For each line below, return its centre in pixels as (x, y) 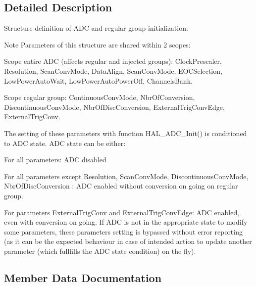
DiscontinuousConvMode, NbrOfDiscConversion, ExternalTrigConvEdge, (114, 107)
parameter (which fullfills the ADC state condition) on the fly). (100, 251)
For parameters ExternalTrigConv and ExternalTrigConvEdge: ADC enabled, (122, 212)
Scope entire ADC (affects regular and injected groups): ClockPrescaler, (113, 61)
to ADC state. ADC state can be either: (65, 143)
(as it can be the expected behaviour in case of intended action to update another (128, 241)
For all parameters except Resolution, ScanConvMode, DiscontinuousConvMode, (126, 176)
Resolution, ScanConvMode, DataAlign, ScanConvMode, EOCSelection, (113, 71)
